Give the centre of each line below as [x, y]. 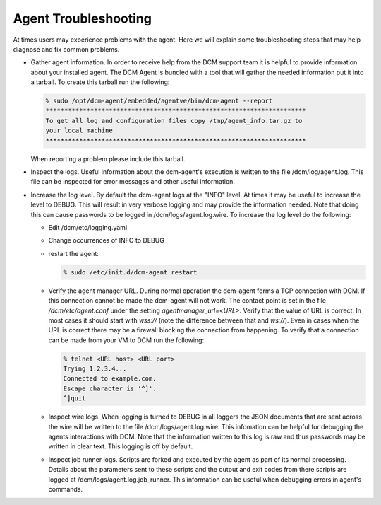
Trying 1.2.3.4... [95, 369]
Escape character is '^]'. [110, 388]
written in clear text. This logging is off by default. [121, 446]
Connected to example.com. [110, 379]
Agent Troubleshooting [82, 18]
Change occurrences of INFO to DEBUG [107, 240]
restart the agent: [73, 253]
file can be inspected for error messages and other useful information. [133, 182]
